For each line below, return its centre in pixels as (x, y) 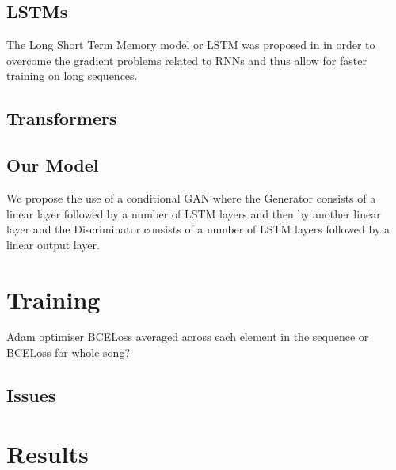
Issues (31, 395)
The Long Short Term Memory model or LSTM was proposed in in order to (191, 45)
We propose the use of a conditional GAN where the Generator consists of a (191, 197)
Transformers (62, 118)
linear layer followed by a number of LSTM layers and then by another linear (194, 213)
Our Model (53, 165)
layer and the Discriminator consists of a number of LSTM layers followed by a (198, 229)
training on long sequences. (72, 76)
